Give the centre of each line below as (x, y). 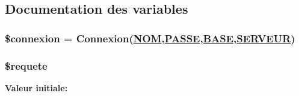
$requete (26, 65)
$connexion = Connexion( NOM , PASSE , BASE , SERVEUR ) (150, 38)
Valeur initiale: (36, 87)
